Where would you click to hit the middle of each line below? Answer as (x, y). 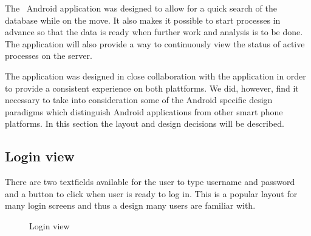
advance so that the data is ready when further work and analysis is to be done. (154, 32)
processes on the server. (49, 56)
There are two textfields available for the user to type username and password (150, 182)
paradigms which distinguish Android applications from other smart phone (144, 111)
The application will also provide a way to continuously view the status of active (155, 43)
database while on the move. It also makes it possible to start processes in (143, 20)
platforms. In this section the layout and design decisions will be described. (145, 123)
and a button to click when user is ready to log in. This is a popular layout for (151, 193)
